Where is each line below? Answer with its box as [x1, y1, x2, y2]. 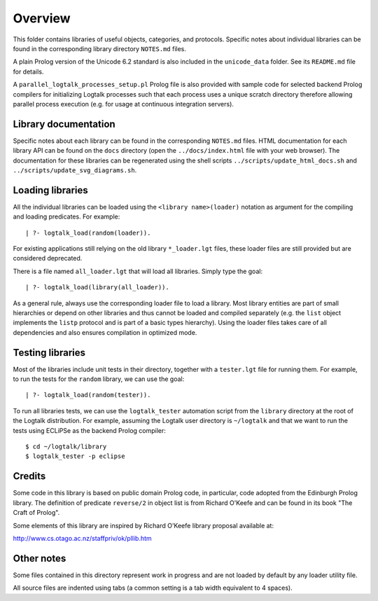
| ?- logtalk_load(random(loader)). [25, 228, 151, 237]
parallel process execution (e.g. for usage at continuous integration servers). [13, 99, 234, 108]
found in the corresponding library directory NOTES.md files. [13, 44, 187, 53]
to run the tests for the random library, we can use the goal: [13, 375, 185, 383]
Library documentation [13, 118, 115, 130]
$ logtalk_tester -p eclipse [25, 453, 125, 460]
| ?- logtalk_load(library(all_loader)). [25, 284, 169, 291]
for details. [13, 67, 44, 76]
